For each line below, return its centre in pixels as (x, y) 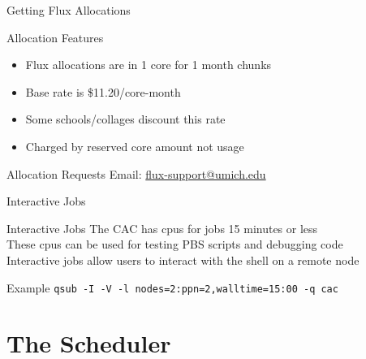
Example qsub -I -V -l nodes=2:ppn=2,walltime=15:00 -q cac (172, 287)
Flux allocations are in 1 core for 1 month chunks (149, 65)
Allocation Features (55, 37)
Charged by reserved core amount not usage (135, 146)
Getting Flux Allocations (69, 10)
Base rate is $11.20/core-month (103, 91)
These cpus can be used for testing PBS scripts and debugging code (175, 244)
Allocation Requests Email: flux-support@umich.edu (136, 173)
